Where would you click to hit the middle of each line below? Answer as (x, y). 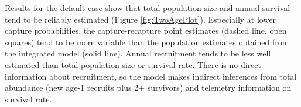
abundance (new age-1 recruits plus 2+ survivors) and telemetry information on (148, 88)
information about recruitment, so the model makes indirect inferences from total (151, 76)
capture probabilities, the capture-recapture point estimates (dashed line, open (146, 31)
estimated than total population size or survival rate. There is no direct (133, 64)
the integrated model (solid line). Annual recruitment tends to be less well (138, 53)
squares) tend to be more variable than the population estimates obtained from (147, 42)
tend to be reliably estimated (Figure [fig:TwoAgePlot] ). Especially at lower (140, 19)
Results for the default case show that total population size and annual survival (148, 8)
